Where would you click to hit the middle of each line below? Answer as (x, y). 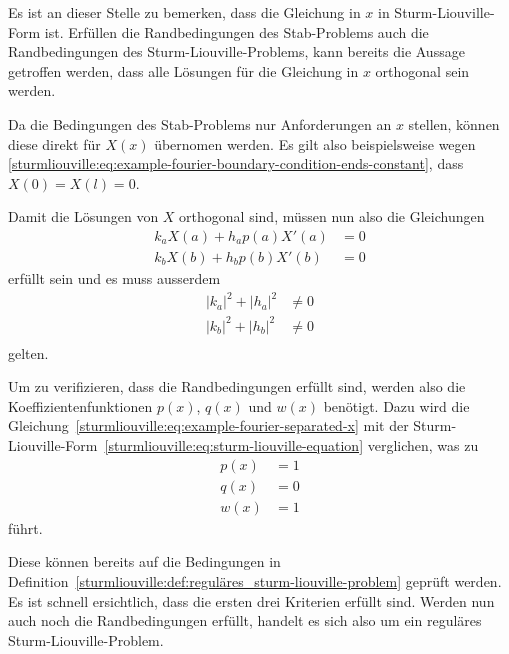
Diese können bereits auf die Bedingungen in (144, 561)
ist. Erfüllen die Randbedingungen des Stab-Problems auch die (236, 31)
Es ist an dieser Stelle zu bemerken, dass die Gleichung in (184, 12)
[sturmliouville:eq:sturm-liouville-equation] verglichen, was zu (291, 445)
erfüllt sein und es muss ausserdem (114, 278)
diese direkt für (54, 143)
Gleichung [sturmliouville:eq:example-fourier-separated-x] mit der (208, 425)
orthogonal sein (422, 70)
